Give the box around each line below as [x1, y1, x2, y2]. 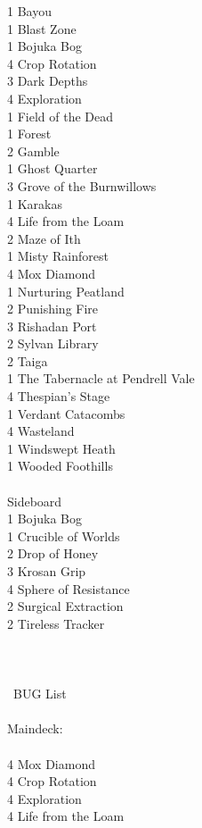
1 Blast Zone [7, 19, 77, 38]
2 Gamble [7, 141, 60, 160]
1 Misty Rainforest [7, 247, 109, 265]
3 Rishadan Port [7, 316, 97, 335]
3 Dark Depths [7, 71, 88, 90]
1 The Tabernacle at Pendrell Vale [7, 369, 195, 388]
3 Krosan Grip [7, 562, 86, 580]
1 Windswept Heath [7, 439, 116, 457]
